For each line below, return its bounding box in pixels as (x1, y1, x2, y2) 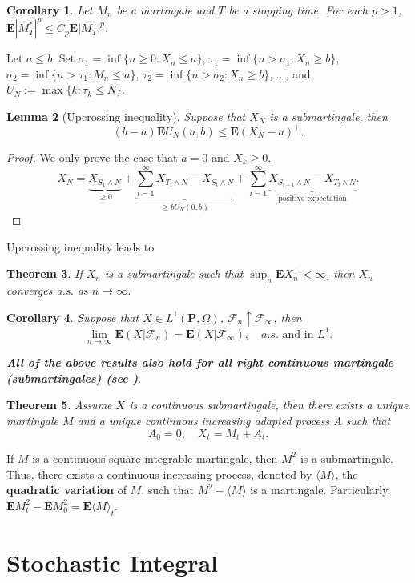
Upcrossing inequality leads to (6, 238, 155, 255)
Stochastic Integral (6, 545, 218, 578)
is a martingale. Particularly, (250, 481, 391, 498)
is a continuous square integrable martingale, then (32, 449, 278, 466)
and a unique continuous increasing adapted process (77, 412, 330, 428)
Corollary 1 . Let (6, 2, 93, 18)
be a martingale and (116, 2, 215, 18)
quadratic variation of (6, 481, 127, 498)
